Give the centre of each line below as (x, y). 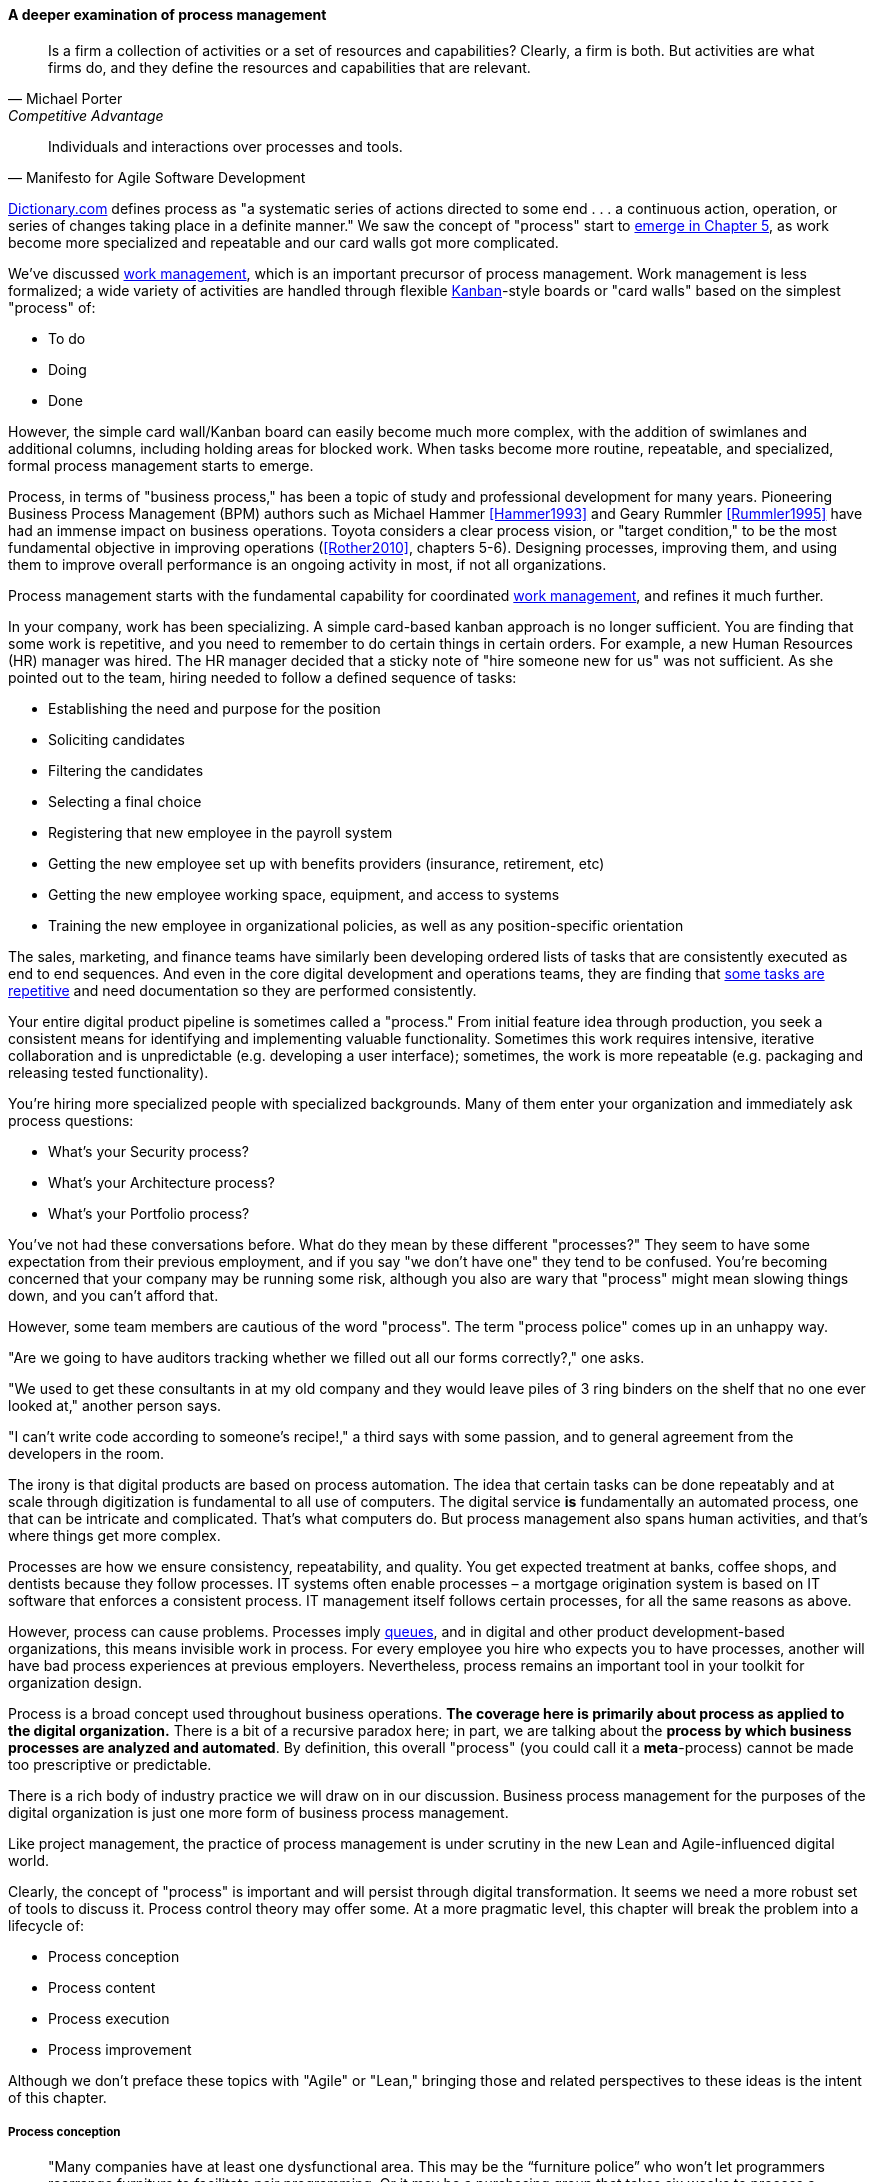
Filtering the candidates (126, 770)
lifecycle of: (46, 1925)
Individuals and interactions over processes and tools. (225, 146)
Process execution (109, 2018)
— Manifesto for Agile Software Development (157, 177)
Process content (102, 1987)
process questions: (71, 1120)
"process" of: (52, 307)
